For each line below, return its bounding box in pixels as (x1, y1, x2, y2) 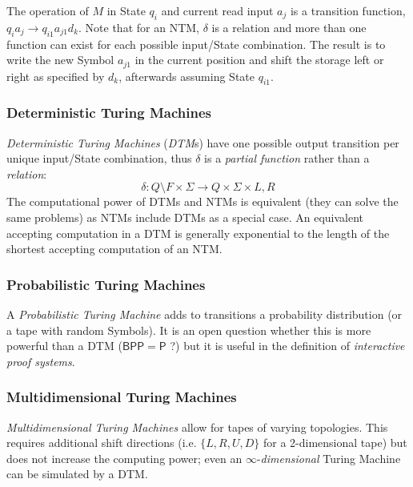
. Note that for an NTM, (78, 18, 199, 35)
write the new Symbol (6, 51, 114, 68)
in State (106, 2, 146, 18)
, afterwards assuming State (118, 67, 255, 84)
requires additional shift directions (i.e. (6, 434, 197, 451)
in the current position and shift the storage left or (134, 51, 384, 68)
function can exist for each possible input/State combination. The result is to (6, 35, 386, 52)
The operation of (6, 2, 89, 18)
